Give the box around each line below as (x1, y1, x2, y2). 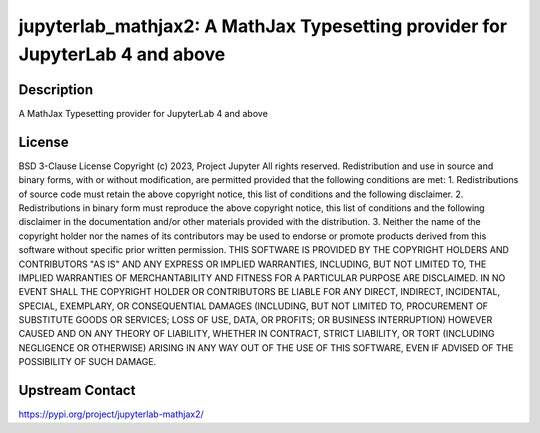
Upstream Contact (18, 382, 136, 399)
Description (18, 81, 94, 98)
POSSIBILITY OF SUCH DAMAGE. (18, 356, 157, 368)
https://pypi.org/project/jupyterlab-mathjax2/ (18, 408, 204, 420)
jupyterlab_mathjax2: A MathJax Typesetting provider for (18, 15, 508, 37)
